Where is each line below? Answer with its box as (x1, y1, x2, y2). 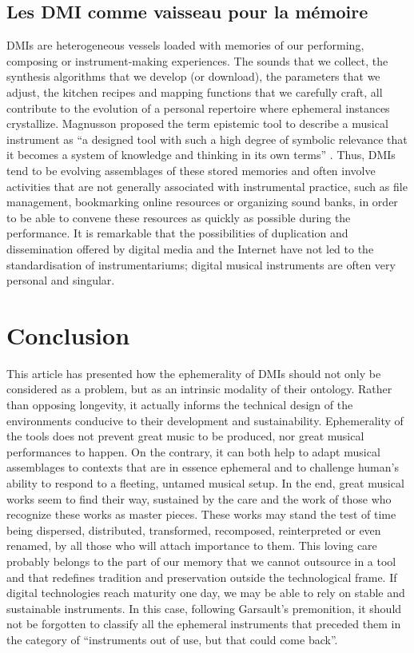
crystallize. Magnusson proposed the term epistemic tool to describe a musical (6, 115, 388, 132)
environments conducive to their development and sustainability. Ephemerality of (6, 412, 404, 428)
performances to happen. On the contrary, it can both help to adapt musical (6, 443, 380, 460)
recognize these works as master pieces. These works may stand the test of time (6, 506, 396, 523)
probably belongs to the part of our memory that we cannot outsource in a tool (6, 552, 396, 569)
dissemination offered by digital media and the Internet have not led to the (6, 240, 374, 257)
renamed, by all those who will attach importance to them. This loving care (6, 537, 377, 554)
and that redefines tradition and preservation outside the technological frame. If (6, 568, 397, 585)
